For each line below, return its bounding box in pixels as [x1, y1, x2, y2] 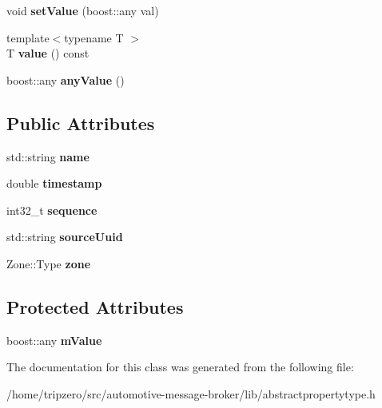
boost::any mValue [6, 331, 102, 348]
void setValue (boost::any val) [6, 2, 159, 18]
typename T [64, 29, 124, 46]
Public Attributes [6, 110, 155, 135]
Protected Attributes [6, 294, 184, 319]
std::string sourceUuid [6, 228, 123, 245]
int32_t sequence [6, 201, 97, 218]
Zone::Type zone [6, 255, 91, 271]
